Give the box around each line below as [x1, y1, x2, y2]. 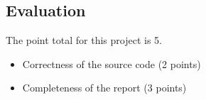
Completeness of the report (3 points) [22, 80, 187, 95]
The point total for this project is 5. [6, 33, 162, 48]
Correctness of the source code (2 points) [22, 56, 201, 71]
